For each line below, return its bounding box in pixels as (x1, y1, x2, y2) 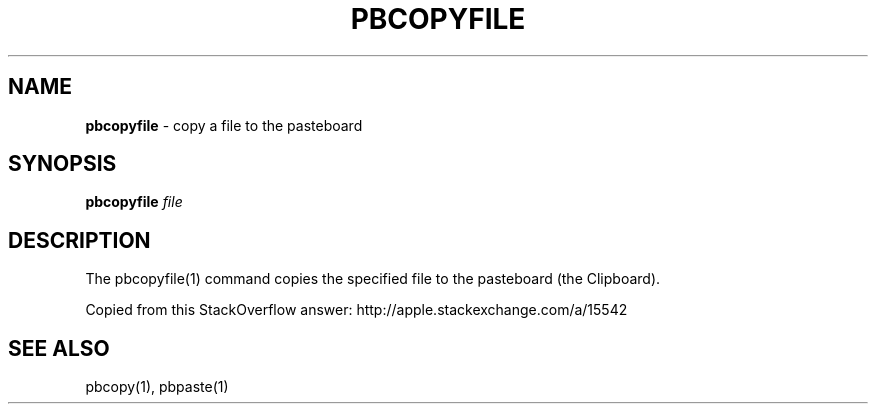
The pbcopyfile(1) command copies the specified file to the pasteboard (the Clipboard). (85, 270, 661, 288)
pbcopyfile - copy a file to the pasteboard (85, 116, 363, 134)
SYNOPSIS (8, 151, 117, 177)
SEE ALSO (8, 335, 110, 361)
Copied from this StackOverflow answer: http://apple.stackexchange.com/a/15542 (85, 301, 628, 319)
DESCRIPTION (8, 227, 151, 253)
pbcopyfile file (85, 193, 183, 211)
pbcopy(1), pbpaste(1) (85, 378, 229, 396)
